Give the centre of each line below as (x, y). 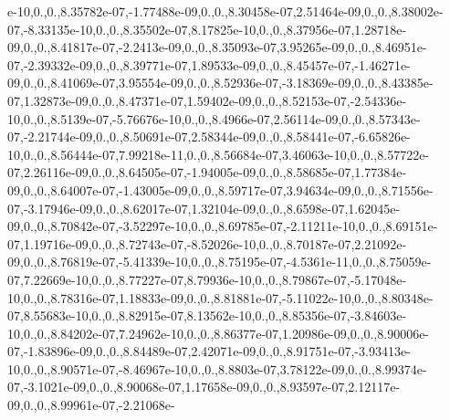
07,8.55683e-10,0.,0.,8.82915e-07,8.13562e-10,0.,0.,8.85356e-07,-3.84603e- (207, 315)
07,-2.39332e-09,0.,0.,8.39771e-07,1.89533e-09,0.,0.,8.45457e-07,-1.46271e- (209, 64)
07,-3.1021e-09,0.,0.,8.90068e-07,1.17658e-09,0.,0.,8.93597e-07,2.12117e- (204, 387)
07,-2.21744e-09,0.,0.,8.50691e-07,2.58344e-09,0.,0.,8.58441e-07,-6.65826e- (209, 136)
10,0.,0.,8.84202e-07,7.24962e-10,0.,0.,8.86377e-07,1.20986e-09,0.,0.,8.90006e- (219, 333)
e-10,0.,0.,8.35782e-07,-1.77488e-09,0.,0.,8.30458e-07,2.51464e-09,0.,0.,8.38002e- (225, 11)
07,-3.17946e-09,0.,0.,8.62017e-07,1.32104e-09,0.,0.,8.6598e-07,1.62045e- (204, 208)
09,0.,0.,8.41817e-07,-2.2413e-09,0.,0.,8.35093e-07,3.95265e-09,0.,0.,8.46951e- (217, 47)
